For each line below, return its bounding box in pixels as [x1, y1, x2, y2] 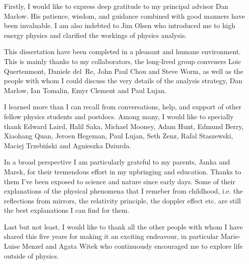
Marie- [221, 231, 241, 241]
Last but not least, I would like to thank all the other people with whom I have [4, 221, 243, 231]
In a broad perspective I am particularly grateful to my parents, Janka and [4, 157, 230, 167]
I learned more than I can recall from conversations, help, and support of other [4, 101, 242, 112]
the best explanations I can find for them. [4, 205, 130, 215]
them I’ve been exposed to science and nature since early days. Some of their [4, 176, 235, 186]
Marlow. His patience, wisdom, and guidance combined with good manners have [4, 10, 245, 21]
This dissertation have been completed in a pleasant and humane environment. [4, 46, 241, 57]
